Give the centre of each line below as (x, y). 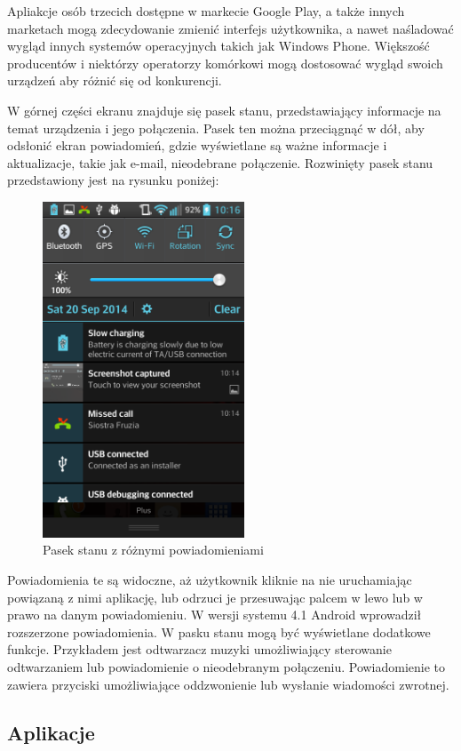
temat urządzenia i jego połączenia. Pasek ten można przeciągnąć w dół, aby (216, 128)
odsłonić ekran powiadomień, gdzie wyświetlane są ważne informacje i (197, 145)
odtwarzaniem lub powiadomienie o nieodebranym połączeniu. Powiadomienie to (227, 667)
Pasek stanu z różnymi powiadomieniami (153, 550)
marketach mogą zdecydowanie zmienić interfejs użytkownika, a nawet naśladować (230, 28)
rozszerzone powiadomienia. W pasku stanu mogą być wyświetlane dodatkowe (219, 631)
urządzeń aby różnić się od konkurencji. (115, 80)
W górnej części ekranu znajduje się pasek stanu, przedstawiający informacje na (224, 110)
